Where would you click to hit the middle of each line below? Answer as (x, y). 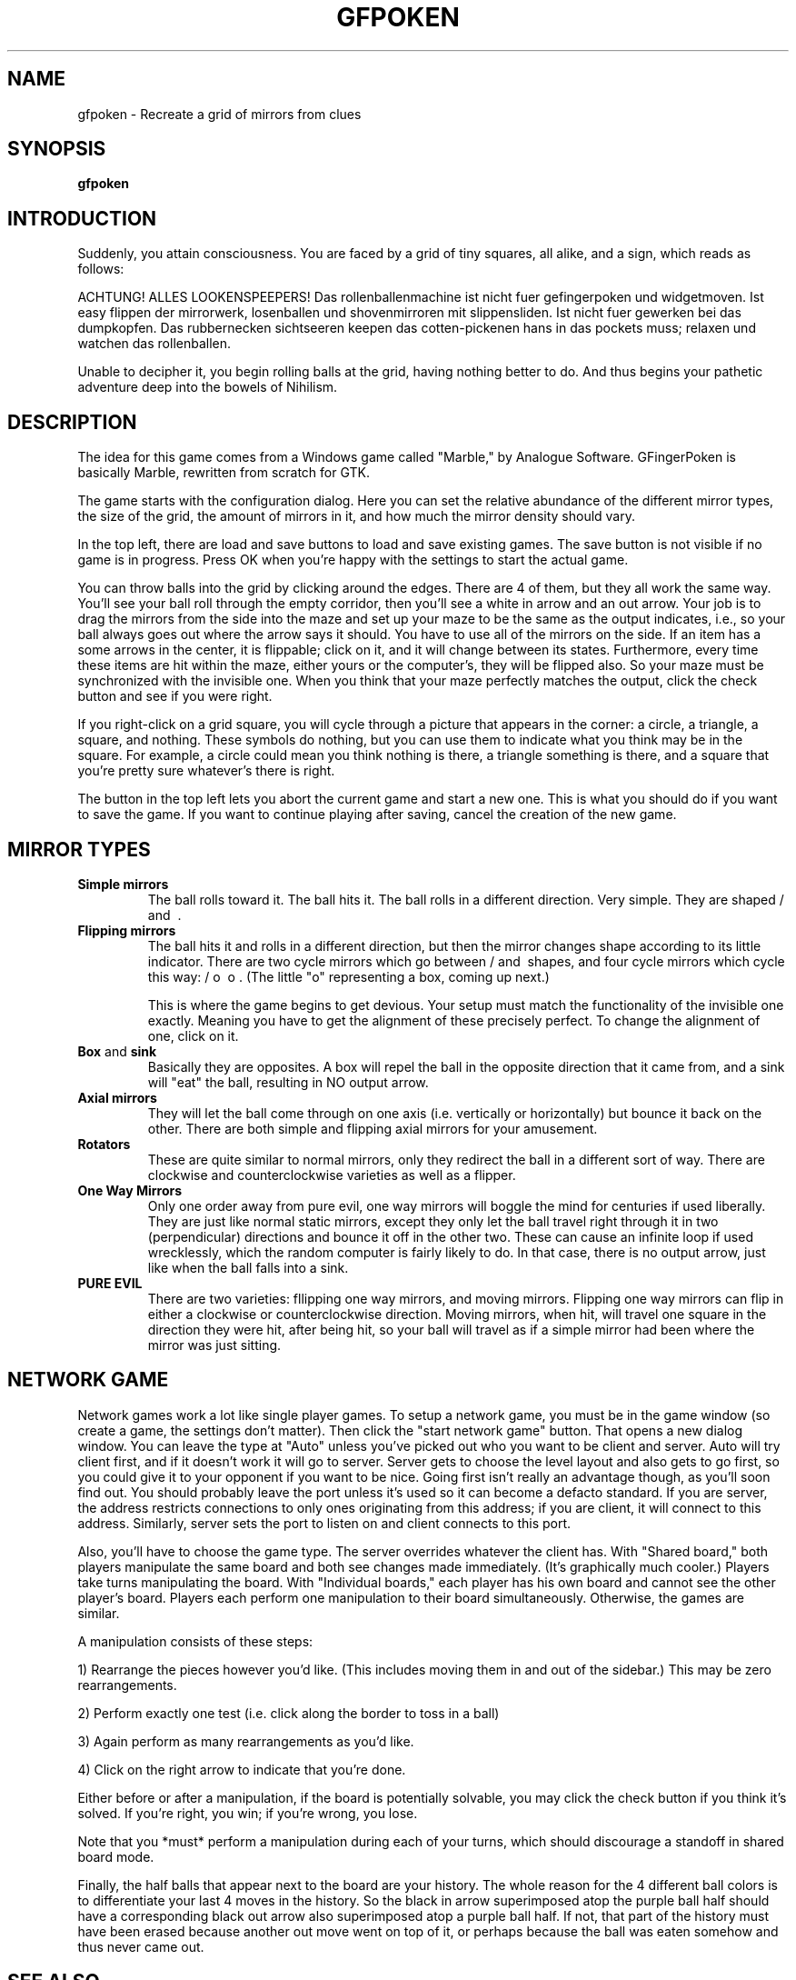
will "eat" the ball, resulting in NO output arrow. (288, 1082)
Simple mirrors (123, 884)
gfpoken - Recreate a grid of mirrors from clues (219, 114)
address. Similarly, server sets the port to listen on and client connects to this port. (324, 1523)
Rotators (104, 1144)
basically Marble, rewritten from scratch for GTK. (224, 473)
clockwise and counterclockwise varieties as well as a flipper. (332, 1175)
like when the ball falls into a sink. (248, 1267)
